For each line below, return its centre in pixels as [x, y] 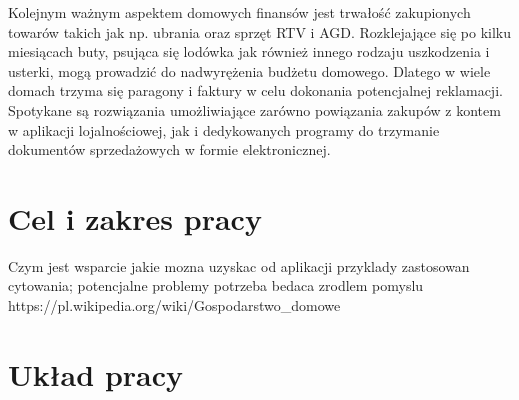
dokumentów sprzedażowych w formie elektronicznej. [169, 149]
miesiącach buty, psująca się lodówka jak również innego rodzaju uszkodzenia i [249, 51]
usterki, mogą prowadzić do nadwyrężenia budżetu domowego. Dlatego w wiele [249, 70]
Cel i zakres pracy [135, 217]
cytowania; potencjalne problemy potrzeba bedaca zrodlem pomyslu [216, 285]
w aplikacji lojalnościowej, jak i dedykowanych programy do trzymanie [224, 129]
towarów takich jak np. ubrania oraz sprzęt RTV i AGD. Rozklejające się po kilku [260, 31]
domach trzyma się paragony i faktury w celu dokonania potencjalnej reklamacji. [255, 90]
